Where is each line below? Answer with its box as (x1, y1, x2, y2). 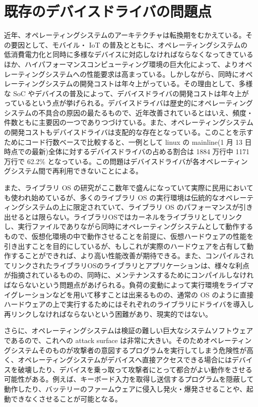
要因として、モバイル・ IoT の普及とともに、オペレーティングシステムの (10, 39, 248, 50)
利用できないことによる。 (59, 166, 143, 176)
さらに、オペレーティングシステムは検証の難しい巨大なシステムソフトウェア (4, 325, 253, 336)
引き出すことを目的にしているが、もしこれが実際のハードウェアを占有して (4, 240, 247, 251)
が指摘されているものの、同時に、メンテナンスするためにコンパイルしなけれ (4, 270, 254, 280)
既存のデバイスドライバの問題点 (4, 1, 212, 21)
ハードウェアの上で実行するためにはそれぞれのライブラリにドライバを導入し (4, 299, 254, 309)
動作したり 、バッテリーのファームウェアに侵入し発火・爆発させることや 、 (4, 383, 247, 394)
